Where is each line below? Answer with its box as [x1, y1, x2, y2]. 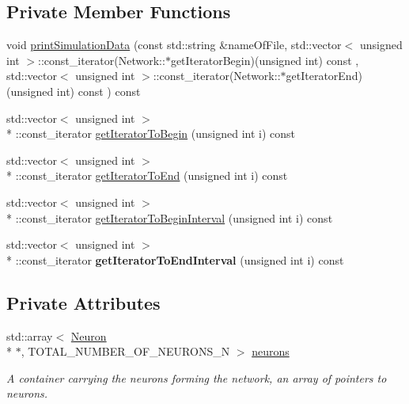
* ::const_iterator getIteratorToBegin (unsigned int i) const [6, 125, 295, 142]
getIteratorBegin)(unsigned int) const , [170, 51, 359, 68]
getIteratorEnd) [286, 67, 362, 84]
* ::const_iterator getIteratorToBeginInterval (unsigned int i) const [6, 209, 333, 226]
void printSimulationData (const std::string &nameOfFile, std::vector [6, 36, 342, 53]
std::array [6, 327, 53, 344]
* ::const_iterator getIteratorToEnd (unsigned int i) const [6, 167, 288, 184]
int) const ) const [56, 82, 141, 99]
